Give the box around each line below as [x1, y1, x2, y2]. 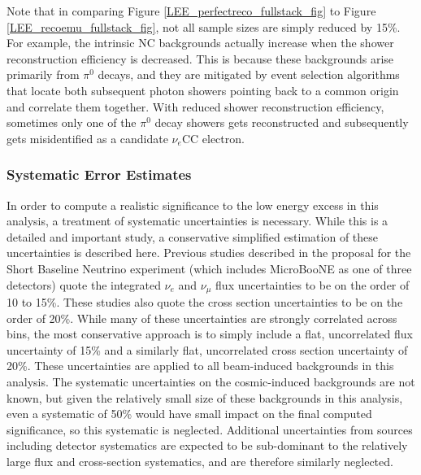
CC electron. [181, 129, 245, 146]
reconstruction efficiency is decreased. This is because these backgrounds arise [7, 50, 394, 67]
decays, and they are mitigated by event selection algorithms [98, 66, 400, 83]
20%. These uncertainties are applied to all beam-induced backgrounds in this [7, 357, 394, 374]
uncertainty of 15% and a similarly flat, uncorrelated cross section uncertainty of [7, 341, 408, 358]
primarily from [7, 66, 80, 83]
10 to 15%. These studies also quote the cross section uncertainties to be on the [7, 293, 403, 310]
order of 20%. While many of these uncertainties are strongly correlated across [7, 309, 397, 326]
